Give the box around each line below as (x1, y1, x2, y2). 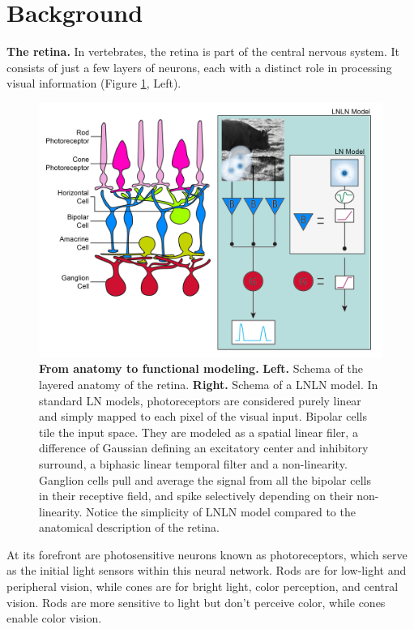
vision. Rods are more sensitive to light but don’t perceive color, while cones (6, 593, 386, 610)
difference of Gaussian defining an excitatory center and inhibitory (39, 439, 369, 456)
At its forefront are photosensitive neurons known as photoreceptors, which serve (6, 546, 408, 563)
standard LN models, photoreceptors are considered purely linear (39, 392, 361, 409)
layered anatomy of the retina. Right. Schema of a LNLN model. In (39, 375, 378, 392)
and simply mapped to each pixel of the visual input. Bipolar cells (39, 408, 367, 425)
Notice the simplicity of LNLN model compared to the (86, 503, 356, 520)
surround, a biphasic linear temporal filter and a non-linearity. (39, 455, 348, 472)
